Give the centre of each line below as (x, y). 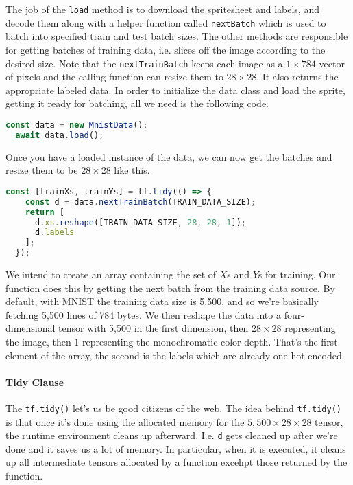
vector (332, 63)
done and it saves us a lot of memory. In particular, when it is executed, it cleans (176, 448)
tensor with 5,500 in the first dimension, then (154, 328)
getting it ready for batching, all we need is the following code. (137, 103)
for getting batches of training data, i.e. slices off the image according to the (166, 49)
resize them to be (42, 170)
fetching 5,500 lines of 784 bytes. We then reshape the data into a (143, 314)
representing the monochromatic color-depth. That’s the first (210, 341)
